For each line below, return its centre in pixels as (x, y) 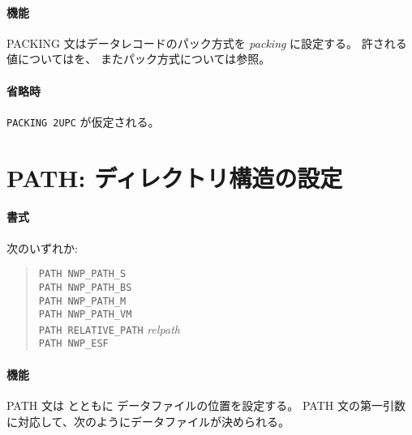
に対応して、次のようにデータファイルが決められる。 (148, 421)
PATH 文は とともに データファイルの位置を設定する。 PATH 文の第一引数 (206, 405)
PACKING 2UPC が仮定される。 (83, 121)
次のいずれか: (42, 247)
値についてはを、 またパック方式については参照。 (139, 59)
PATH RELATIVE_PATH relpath (109, 328)
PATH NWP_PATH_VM (85, 315)
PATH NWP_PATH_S (82, 274)
